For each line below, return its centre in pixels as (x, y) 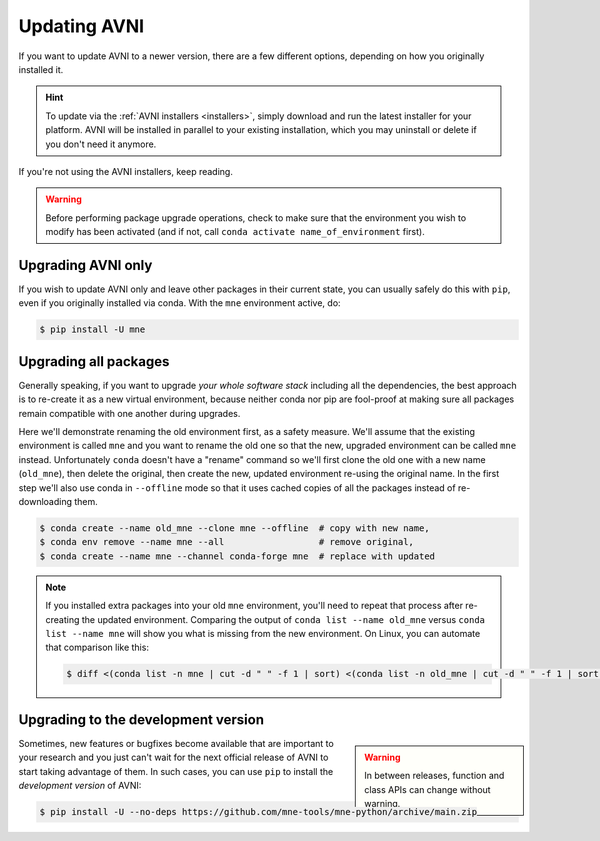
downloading (45, 501)
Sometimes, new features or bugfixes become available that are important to (176, 743)
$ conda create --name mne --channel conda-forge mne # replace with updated (237, 556)
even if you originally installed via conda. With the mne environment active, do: (179, 303)
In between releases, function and (434, 776)
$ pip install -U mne (92, 329)
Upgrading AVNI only (85, 265)
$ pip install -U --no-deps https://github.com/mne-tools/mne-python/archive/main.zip (258, 811)
